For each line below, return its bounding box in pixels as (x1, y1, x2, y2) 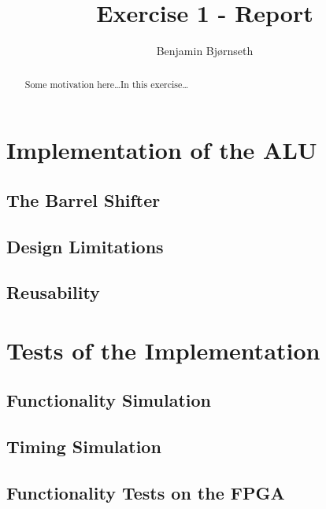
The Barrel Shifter (6, 187, 161, 212)
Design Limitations (6, 234, 164, 258)
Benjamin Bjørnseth (156, 42, 254, 59)
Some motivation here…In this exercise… (24, 77, 189, 90)
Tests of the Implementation (6, 334, 320, 366)
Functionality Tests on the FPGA (6, 481, 285, 505)
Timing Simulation (6, 434, 161, 459)
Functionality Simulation (6, 388, 211, 412)
